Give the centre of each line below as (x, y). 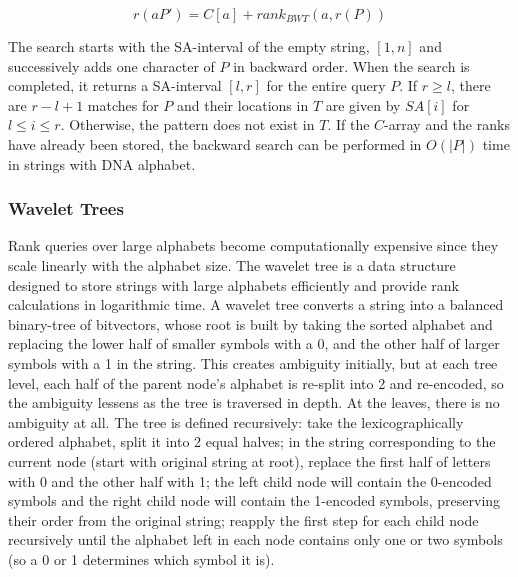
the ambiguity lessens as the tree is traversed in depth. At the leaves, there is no (254, 402)
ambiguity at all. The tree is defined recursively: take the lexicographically (236, 421)
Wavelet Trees (66, 208)
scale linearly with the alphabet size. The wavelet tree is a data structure (232, 264)
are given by (363, 104)
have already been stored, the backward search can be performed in (215, 143)
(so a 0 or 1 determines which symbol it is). (141, 558)
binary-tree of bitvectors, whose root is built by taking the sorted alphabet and (250, 323)
